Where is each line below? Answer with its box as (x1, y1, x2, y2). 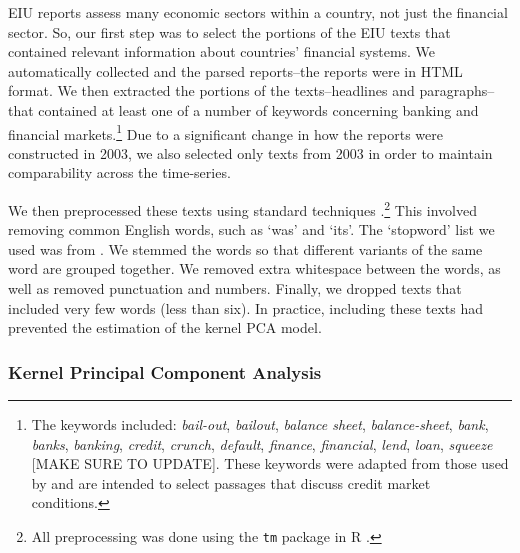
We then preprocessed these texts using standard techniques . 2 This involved (8, 197, 477, 220)
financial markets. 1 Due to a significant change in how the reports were (8, 120, 443, 144)
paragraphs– (419, 80, 495, 101)
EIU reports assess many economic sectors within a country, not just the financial (8, 2, 508, 22)
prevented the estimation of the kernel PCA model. (8, 317, 322, 338)
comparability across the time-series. (8, 162, 231, 183)
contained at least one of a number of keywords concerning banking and (38, 99, 479, 120)
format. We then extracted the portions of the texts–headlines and (8, 80, 415, 101)
